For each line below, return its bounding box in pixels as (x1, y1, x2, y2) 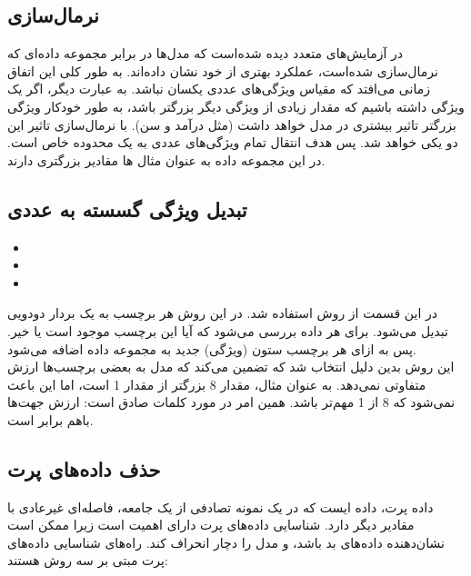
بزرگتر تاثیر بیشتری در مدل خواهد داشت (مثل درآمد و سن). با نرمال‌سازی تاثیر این (7, 114, 456, 134)
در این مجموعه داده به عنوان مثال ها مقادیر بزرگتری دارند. (7, 150, 326, 169)
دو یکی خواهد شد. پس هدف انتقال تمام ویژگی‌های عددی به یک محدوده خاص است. (7, 133, 458, 152)
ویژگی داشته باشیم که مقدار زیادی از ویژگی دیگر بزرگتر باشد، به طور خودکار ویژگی (7, 96, 465, 115)
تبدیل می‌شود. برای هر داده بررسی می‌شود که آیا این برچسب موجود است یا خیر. (7, 321, 448, 340)
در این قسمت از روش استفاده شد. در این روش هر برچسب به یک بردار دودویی (7, 303, 437, 323)
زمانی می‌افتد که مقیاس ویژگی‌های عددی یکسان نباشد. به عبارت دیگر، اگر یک (7, 79, 430, 98)
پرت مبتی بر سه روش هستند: (7, 551, 168, 570)
